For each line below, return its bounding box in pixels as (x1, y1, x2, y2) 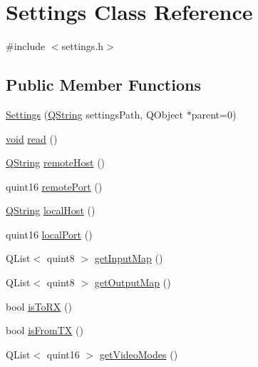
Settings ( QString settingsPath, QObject (6, 106, 184, 121)
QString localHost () (6, 203, 96, 218)
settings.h (61, 39, 104, 54)
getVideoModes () (99, 346, 178, 361)
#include (6, 39, 46, 54)
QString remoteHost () (6, 155, 105, 170)
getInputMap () (94, 251, 163, 266)
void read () (6, 131, 58, 146)
